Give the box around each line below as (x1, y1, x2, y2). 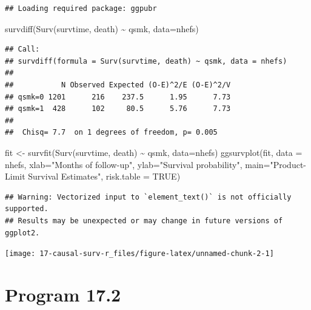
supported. (5, 204, 48, 214)
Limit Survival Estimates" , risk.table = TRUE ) (5, 170, 181, 183)
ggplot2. (5, 228, 40, 237)
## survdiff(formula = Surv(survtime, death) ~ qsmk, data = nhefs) (5, 56, 287, 66)
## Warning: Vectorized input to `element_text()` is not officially (5, 192, 292, 201)
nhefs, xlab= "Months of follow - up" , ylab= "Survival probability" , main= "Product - (5, 158, 307, 170)
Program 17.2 (5, 281, 121, 306)
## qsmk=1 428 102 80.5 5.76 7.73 (5, 104, 231, 113)
